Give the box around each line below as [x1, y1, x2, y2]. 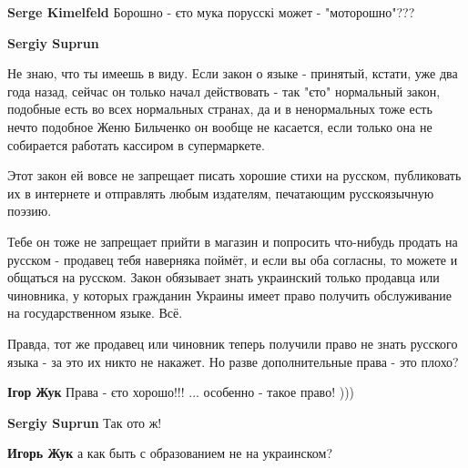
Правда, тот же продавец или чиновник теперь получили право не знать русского [7, 333, 458, 352]
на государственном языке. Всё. [7, 303, 183, 322]
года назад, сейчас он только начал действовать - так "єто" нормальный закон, [7, 81, 441, 100]
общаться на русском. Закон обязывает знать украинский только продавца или [7, 268, 440, 287]
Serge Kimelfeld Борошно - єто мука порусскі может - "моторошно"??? [7, 3, 415, 21]
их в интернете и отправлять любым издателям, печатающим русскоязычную [7, 183, 434, 202]
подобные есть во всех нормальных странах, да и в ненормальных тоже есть [7, 99, 432, 118]
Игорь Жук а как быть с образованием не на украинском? [7, 443, 333, 463]
